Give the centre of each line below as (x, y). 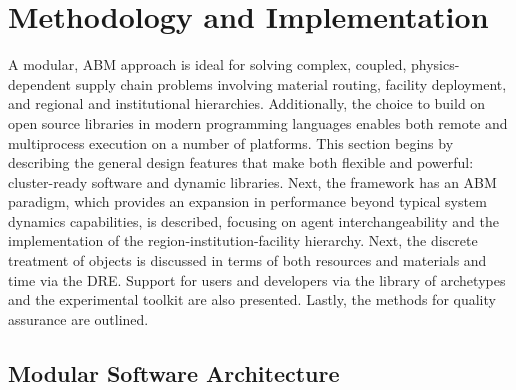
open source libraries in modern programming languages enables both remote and (258, 122)
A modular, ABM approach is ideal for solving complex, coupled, (207, 64)
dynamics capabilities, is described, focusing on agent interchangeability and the (253, 220)
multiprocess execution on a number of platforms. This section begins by (231, 142)
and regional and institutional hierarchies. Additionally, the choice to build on (247, 103)
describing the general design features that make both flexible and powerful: (241, 162)
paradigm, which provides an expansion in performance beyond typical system (247, 201)
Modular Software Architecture (174, 372)
